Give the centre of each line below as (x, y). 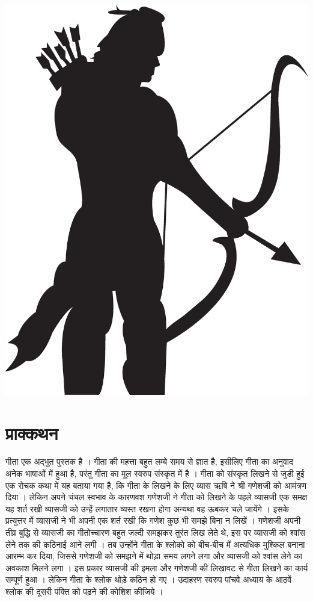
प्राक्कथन (32, 433)
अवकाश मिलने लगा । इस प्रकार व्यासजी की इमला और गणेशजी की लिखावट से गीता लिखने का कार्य (157, 567)
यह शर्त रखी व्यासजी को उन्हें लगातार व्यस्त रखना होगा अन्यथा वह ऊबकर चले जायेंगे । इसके (147, 508)
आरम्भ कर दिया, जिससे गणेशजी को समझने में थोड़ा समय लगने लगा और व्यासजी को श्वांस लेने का (154, 556)
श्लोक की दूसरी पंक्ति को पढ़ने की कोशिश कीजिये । (84, 591)
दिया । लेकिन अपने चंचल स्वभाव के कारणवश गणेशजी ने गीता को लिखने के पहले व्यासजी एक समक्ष (156, 497)
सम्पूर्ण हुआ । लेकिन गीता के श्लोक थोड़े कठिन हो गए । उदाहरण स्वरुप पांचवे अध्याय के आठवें (149, 579)
